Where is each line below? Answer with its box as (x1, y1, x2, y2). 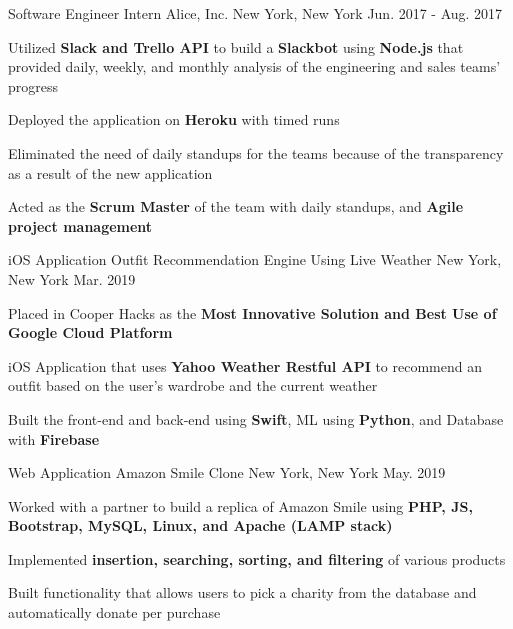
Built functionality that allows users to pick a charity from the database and (8, 582, 477, 603)
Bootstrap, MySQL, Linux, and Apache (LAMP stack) (8, 515, 393, 536)
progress (8, 75, 59, 96)
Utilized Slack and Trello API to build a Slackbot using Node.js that (8, 36, 464, 57)
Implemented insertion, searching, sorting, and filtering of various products (8, 548, 506, 569)
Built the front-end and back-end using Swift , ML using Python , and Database (8, 408, 504, 429)
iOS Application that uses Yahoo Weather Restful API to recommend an (8, 355, 483, 376)
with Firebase (8, 428, 100, 449)
